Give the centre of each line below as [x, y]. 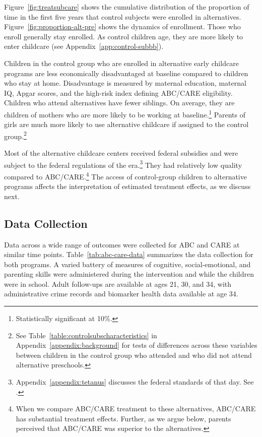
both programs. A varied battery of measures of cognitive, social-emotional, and [127, 264]
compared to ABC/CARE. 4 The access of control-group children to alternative [125, 175]
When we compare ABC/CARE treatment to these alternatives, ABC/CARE [136, 409]
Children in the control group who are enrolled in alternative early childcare [121, 63]
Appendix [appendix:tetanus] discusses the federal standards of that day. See [135, 382]
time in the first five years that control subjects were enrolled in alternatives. [123, 16]
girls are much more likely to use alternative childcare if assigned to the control [126, 124]
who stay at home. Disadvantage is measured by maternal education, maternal [125, 83]
